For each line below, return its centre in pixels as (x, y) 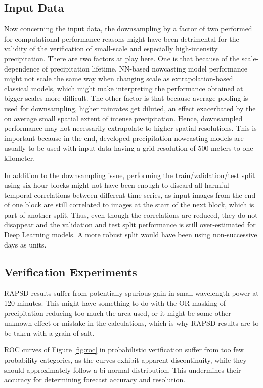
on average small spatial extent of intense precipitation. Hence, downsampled (123, 118)
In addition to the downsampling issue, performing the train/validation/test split (130, 175)
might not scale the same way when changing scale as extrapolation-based (119, 78)
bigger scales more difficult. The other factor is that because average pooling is (126, 98)
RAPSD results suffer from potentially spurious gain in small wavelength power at (131, 293)
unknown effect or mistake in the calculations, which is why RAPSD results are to (131, 323)
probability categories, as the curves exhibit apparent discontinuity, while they (125, 360)
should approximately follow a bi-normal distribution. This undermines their (123, 369)
